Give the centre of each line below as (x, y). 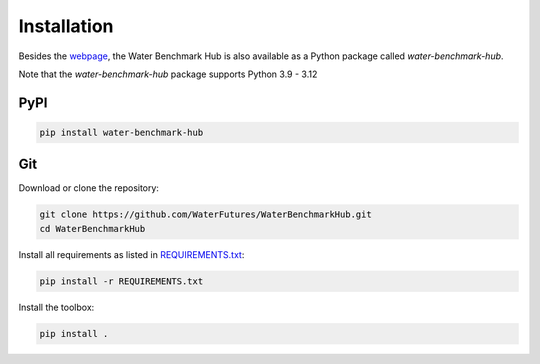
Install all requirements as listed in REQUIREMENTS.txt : (131, 254)
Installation (66, 26)
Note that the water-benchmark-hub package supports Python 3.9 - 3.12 (168, 74)
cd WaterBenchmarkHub (92, 228)
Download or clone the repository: (89, 188)
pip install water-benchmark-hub (121, 132)
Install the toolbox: (56, 307)
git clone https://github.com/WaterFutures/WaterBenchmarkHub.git (205, 214)
